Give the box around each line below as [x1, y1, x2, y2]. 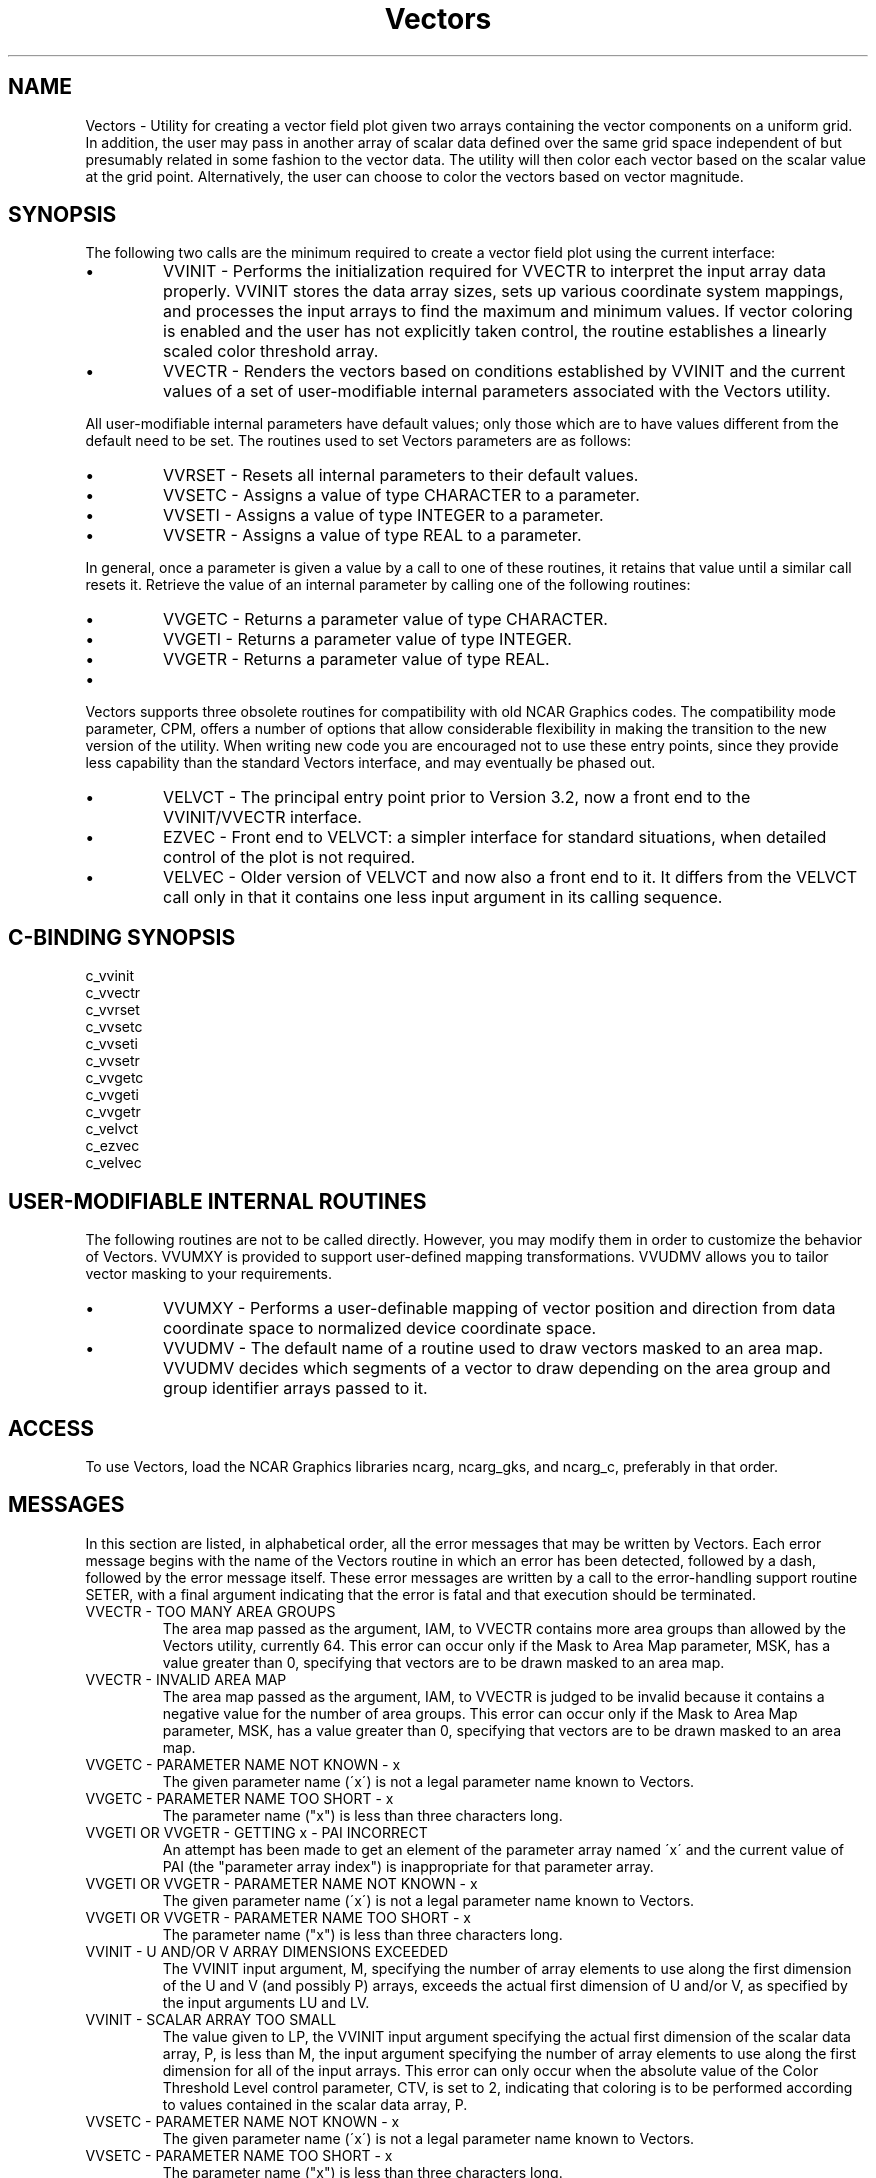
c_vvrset [85, 1001, 140, 1019]
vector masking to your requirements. [85, 1265, 333, 1283]
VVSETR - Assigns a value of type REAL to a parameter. [163, 525, 582, 546]
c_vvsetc [85, 1018, 143, 1036]
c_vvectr [85, 984, 141, 1002]
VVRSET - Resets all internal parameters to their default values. [163, 465, 639, 486]
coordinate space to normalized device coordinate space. [163, 1318, 597, 1339]
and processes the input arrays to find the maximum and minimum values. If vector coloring [163, 301, 853, 322]
